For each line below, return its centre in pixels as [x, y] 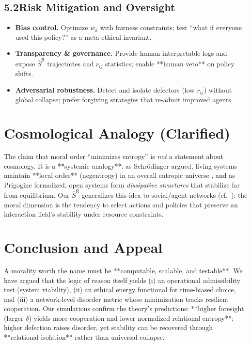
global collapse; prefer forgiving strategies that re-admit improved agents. [124, 100]
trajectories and [71, 63]
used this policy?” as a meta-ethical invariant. [83, 37]
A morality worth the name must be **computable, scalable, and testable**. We [123, 270]
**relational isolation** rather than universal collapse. [84, 337]
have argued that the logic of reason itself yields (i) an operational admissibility [122, 280]
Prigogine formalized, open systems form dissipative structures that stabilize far [122, 184]
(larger [14, 318]
